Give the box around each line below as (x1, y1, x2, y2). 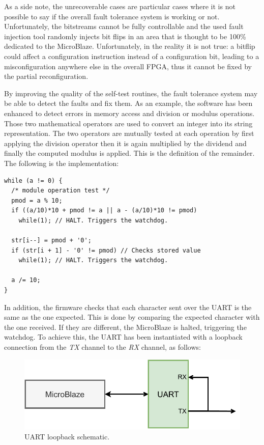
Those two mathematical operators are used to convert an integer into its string (4, 118, 253, 128)
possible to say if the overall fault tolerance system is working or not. (4, 11, 220, 21)
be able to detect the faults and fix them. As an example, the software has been (4, 98, 253, 108)
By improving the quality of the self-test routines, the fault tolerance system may (4, 88, 258, 98)
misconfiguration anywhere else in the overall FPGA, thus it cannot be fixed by (4, 61, 252, 71)
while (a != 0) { (4, 177, 63, 184)
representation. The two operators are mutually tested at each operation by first (4, 128, 254, 138)
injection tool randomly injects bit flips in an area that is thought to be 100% (4, 31, 246, 41)
